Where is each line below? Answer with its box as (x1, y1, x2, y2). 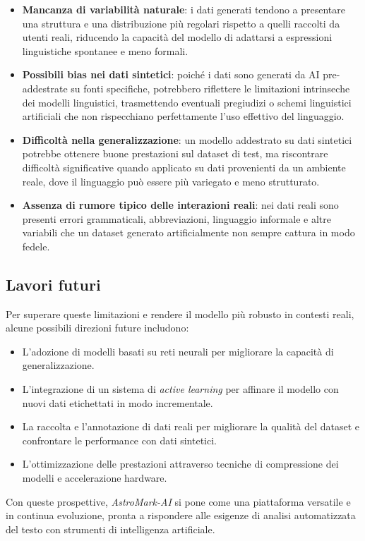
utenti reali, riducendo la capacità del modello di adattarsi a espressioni (22, 30, 333, 44)
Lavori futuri (6, 273, 101, 295)
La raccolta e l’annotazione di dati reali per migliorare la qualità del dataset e (22, 419, 360, 434)
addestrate (22, 80, 68, 95)
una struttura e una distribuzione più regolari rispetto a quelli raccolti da (22, 16, 340, 30)
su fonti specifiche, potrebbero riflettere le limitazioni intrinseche (71, 80, 350, 95)
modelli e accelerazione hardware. (22, 470, 167, 485)
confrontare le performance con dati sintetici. (22, 432, 217, 447)
